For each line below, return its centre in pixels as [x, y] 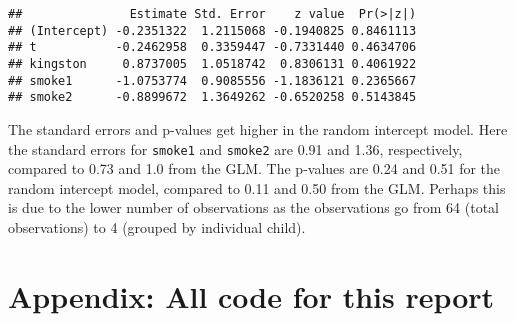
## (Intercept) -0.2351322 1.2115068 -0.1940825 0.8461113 [212, 30]
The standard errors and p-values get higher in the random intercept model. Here [258, 128]
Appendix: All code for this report [251, 295]
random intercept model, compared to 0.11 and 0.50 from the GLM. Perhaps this [257, 187]
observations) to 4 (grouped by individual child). [157, 226]
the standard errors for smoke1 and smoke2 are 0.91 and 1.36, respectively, [235, 148]
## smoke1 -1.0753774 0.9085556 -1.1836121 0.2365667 [212, 80]
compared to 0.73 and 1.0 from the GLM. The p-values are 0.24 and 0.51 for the [254, 168]
